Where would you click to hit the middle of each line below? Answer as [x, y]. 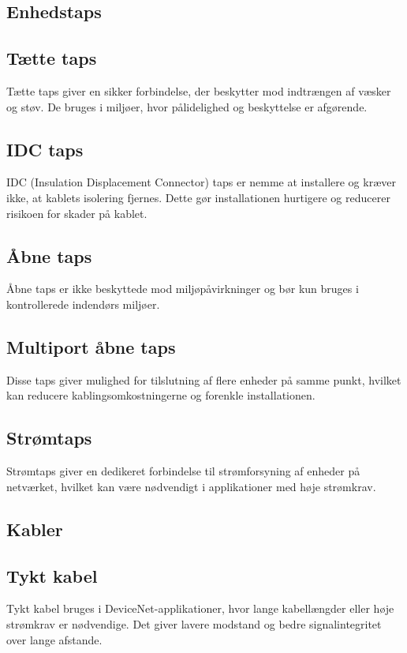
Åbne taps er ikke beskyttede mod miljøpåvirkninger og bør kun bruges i [183, 289]
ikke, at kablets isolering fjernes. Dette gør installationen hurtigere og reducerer [198, 197]
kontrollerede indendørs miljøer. [83, 304]
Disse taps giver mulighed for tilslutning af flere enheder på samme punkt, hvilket [204, 379]
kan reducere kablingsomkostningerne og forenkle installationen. [161, 395]
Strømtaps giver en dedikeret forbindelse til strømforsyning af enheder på [183, 471]
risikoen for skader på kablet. [77, 213]
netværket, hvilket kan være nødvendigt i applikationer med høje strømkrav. [191, 486]
